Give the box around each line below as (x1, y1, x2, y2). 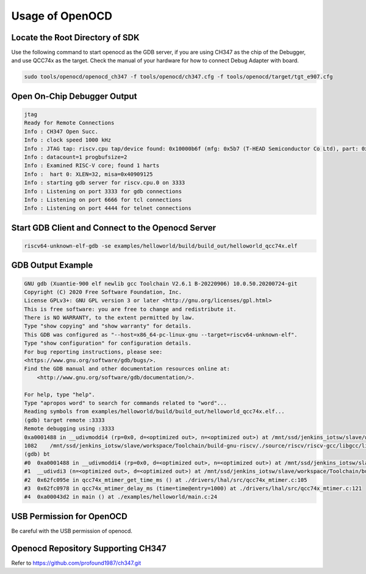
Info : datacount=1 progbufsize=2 (24, 153, 127, 160)
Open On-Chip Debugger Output (11, 91, 137, 101)
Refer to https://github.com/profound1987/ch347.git (11, 559, 142, 567)
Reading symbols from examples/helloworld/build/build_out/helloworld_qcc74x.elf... (24, 408, 285, 415)
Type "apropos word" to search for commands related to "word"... (24, 400, 227, 406)
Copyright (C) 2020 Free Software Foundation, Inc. (24, 289, 182, 295)
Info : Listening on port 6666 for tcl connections (24, 196, 182, 203)
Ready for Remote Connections (24, 120, 115, 126)
